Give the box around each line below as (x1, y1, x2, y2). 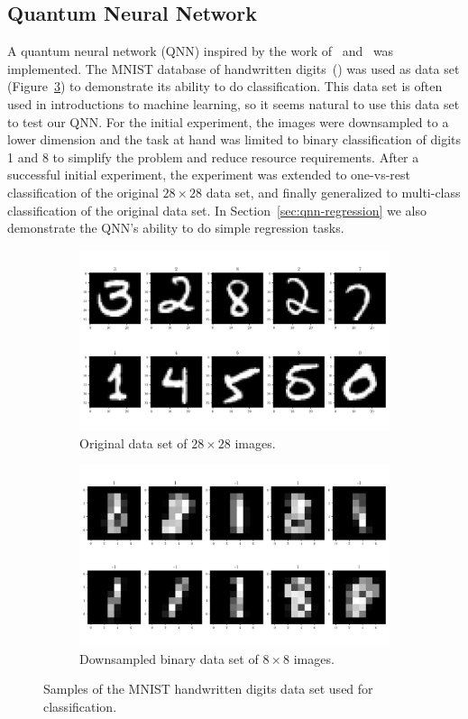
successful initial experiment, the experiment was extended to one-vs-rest (7, 165, 410, 184)
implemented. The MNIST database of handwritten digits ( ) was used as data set (7, 59, 460, 78)
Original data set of (79, 433, 188, 452)
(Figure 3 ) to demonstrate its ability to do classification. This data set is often (7, 77, 443, 96)
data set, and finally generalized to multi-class (206, 182, 461, 201)
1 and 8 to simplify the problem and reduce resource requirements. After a (7, 147, 419, 166)
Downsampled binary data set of (79, 649, 259, 668)
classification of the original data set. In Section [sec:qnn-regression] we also (7, 200, 427, 219)
